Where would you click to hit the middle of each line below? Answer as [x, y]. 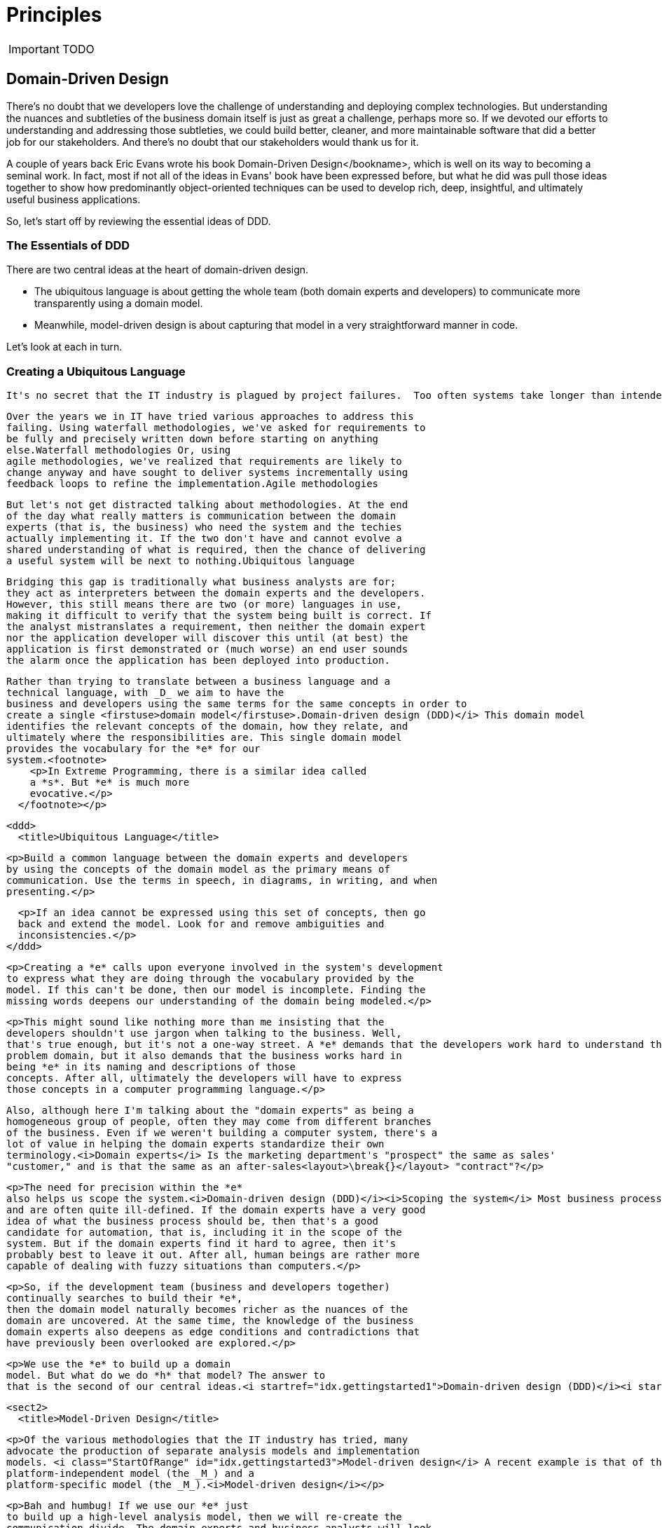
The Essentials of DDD [68, 245]
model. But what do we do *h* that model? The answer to [166, 1376]
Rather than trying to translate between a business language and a [198, 682]
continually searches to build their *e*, [125, 1298]
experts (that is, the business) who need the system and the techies [204, 527]
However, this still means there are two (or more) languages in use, [204, 605]
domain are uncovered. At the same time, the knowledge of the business [210, 1321]
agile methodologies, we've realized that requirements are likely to [204, 462]
